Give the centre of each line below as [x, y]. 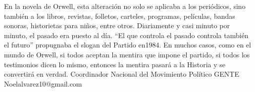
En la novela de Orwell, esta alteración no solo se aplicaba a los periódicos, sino [125, 6]
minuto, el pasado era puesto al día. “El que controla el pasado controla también [126, 35]
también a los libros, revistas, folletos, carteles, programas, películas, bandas [120, 16]
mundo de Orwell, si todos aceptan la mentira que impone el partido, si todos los [127, 54]
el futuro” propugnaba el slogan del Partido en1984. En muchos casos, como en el [127, 45]
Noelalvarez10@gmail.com [43, 83]
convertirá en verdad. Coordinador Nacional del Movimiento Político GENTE [122, 74]
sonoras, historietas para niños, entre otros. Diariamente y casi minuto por [117, 25]
